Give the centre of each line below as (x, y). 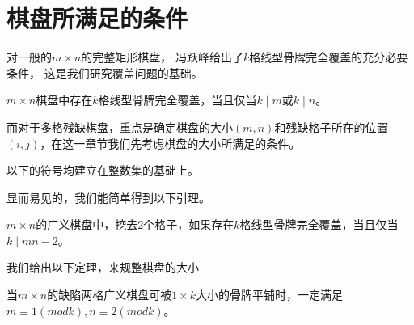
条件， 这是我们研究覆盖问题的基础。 (105, 72)
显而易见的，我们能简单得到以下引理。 (108, 197)
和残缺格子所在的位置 (331, 127)
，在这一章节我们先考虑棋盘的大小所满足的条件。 (170, 143)
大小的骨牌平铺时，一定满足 (270, 295)
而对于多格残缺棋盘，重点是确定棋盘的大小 (120, 127)
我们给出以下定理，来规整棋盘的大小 (103, 267)
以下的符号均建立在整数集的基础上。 (103, 170)
